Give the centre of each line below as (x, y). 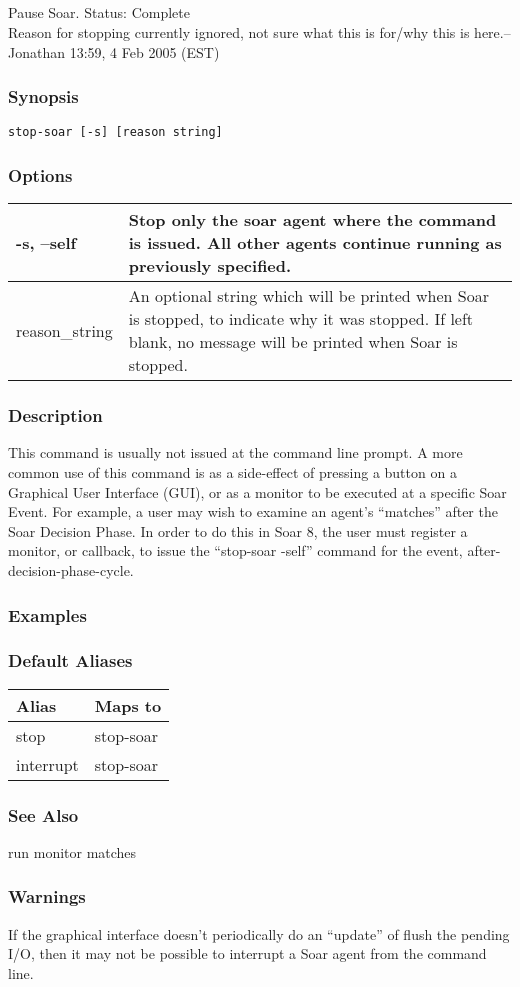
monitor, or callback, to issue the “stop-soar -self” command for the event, (235, 550)
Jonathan (36, 51)
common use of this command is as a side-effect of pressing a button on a (232, 472)
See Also (43, 814)
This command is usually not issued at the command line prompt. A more (235, 452)
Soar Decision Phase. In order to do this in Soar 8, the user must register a (238, 530)
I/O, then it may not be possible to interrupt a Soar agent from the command (247, 953)
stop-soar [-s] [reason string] (115, 132)
